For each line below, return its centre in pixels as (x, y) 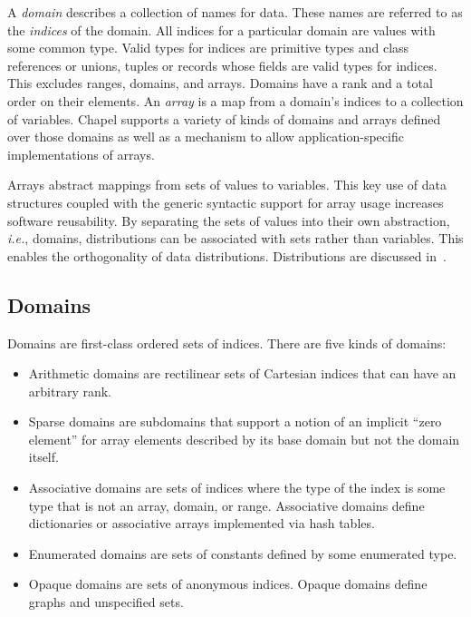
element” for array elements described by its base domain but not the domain (244, 439)
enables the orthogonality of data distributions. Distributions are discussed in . (227, 255)
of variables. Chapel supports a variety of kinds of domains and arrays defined (224, 118)
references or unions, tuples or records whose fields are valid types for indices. (222, 65)
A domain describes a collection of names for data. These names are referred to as (235, 12)
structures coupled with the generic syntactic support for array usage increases (226, 202)
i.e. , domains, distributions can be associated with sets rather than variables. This (235, 238)
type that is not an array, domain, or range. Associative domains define (226, 505)
